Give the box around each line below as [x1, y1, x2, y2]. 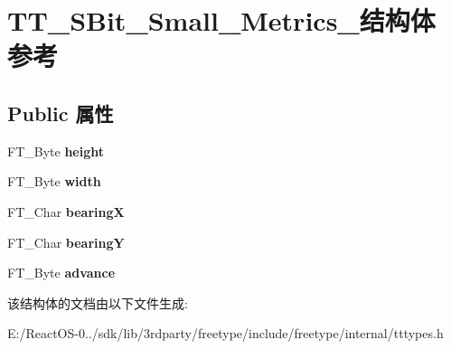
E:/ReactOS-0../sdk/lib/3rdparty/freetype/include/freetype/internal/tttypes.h [7, 324, 444, 343]
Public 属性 [7, 99, 114, 127]
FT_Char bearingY [7, 232, 125, 251]
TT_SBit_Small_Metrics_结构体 [7, 2, 436, 39]
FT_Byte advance [7, 263, 116, 282]
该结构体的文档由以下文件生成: [7, 293, 188, 312]
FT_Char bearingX [7, 202, 125, 221]
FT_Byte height [7, 141, 104, 160]
